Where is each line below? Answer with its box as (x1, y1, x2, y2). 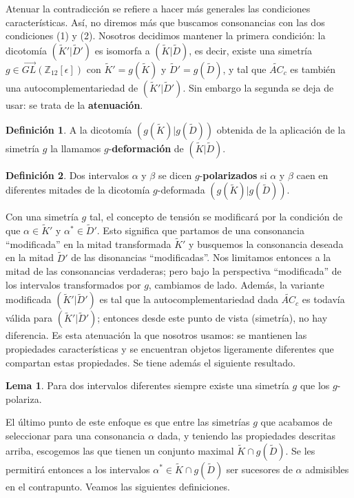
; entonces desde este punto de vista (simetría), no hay (97, 311, 328, 325)
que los (300, 378, 330, 393)
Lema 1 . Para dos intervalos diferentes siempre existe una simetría (6, 378, 289, 393)
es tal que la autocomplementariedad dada (99, 292, 278, 307)
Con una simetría (6, 209, 79, 224)
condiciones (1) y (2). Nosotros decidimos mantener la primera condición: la (6, 28, 326, 43)
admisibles (305, 461, 349, 476)
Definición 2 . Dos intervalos (6, 167, 129, 182)
